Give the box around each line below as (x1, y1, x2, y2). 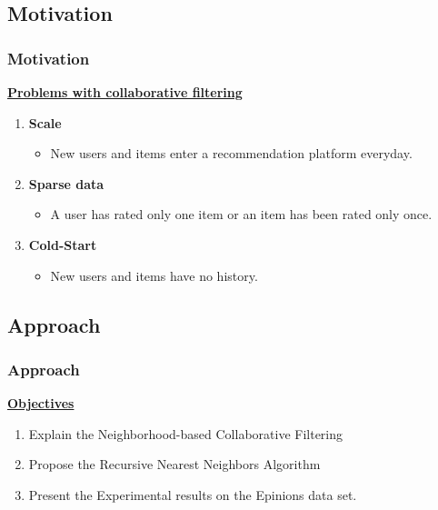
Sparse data (28, 174, 105, 193)
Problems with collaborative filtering (7, 83, 243, 101)
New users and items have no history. (50, 265, 258, 285)
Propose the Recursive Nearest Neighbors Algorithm (28, 455, 321, 474)
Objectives (7, 394, 75, 413)
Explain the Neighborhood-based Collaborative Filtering (28, 424, 343, 443)
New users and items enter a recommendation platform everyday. (50, 144, 413, 163)
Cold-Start (28, 235, 97, 254)
